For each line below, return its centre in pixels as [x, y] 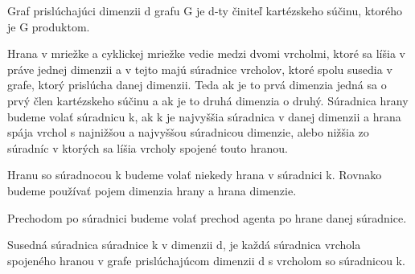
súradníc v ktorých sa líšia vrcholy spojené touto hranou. [148, 147]
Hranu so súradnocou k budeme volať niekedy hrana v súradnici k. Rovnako [195, 175]
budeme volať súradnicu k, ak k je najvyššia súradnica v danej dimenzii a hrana [204, 116]
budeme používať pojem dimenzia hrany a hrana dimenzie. [152, 190]
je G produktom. [49, 26]
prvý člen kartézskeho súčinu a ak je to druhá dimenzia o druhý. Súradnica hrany [208, 100]
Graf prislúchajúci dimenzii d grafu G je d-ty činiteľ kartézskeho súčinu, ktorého [205, 10]
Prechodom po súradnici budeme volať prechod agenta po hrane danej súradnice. [207, 217]
